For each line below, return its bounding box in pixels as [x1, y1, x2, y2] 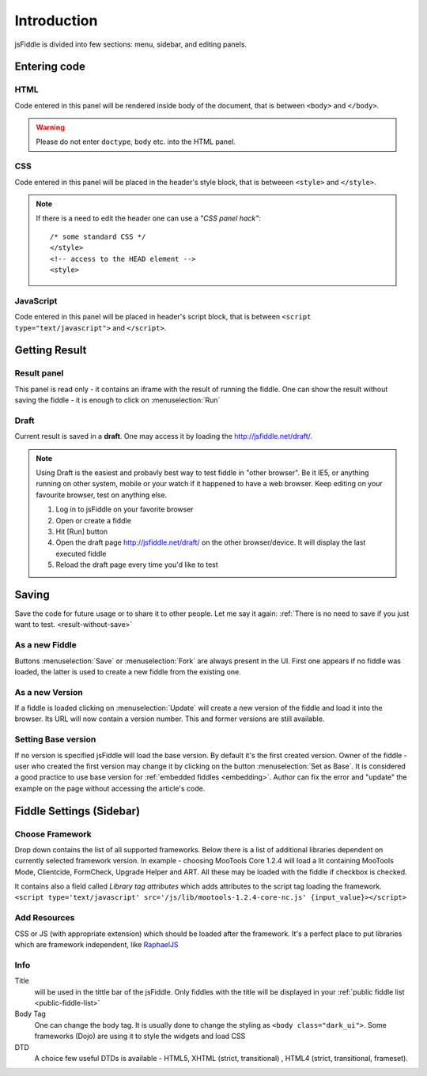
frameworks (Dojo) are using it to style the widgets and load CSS [34, 1032, 246, 1041]
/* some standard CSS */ [50, 232, 146, 241]
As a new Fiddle [14, 640, 77, 651]
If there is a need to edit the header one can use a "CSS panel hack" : [36, 213, 261, 223]
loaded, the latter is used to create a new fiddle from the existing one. [14, 666, 241, 676]
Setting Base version [14, 734, 96, 745]
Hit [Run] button [55, 527, 108, 536]
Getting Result [14, 344, 87, 357]
